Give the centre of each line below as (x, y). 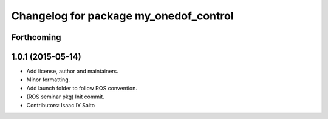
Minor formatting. (48, 80)
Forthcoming (36, 37)
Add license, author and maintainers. (72, 71)
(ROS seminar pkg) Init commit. (65, 97)
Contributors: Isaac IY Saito (61, 105)
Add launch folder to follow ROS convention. (82, 88)
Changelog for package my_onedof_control (122, 16)
